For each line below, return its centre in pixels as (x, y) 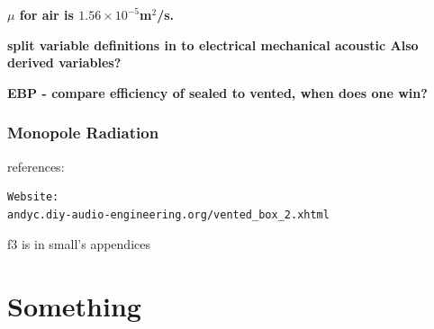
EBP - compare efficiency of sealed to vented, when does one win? (217, 92)
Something (74, 306)
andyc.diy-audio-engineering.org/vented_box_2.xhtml (168, 214)
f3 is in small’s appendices (79, 244)
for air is (46, 14)
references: (36, 166)
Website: (33, 197)
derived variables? (64, 62)
